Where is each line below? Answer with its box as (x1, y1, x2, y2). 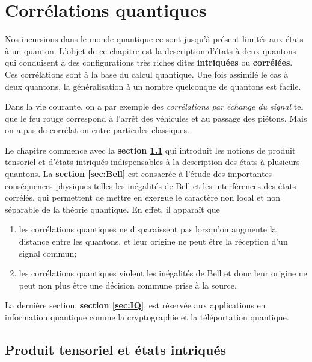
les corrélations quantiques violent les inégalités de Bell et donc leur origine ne (19, 267, 307, 279)
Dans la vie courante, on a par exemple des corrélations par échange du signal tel (5, 100, 304, 113)
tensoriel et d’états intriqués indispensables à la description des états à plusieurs (5, 155, 300, 168)
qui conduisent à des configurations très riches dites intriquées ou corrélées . (5, 56, 293, 69)
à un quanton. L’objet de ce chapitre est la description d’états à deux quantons (5, 44, 296, 57)
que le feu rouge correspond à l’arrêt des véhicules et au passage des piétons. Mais (5, 111, 307, 124)
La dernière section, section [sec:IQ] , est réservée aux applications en (5, 299, 266, 311)
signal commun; (19, 246, 77, 259)
